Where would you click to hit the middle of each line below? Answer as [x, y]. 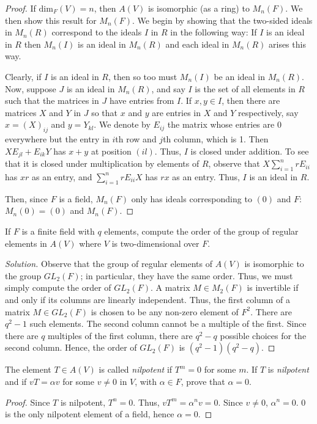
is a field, [76, 198]
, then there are [251, 101]
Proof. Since [28, 402]
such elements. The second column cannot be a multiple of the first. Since [168, 323]
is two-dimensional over [155, 243]
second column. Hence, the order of [71, 347]
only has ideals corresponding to [192, 198]
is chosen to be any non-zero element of [165, 311]
